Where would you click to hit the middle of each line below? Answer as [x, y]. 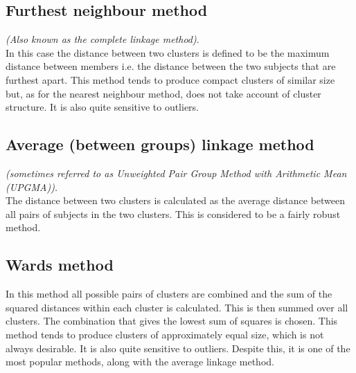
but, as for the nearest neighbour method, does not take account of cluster [163, 93]
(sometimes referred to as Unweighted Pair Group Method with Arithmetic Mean [176, 173]
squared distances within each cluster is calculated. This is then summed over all [177, 307]
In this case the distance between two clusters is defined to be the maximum [168, 52]
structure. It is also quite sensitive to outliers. [103, 107]
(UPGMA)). [32, 186]
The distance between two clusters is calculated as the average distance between [176, 200]
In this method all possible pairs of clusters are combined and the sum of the [169, 294]
